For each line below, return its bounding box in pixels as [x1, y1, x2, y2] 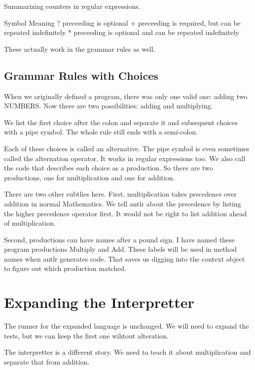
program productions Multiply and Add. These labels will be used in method [4, 244, 237, 254]
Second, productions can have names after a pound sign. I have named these [4, 234, 235, 244]
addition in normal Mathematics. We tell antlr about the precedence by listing [4, 198, 241, 208]
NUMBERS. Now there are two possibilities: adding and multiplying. [4, 101, 213, 111]
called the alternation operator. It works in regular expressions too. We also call [4, 153, 246, 163]
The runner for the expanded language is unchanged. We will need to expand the [4, 321, 249, 331]
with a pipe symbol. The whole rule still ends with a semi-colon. [4, 127, 198, 137]
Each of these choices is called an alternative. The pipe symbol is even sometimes [4, 143, 250, 153]
